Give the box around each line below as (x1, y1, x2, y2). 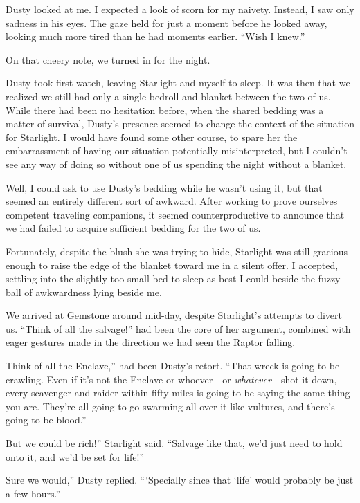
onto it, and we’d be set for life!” (6, 449, 145, 464)
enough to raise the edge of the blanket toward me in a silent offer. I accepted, (6, 257, 339, 272)
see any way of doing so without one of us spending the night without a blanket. (6, 156, 347, 171)
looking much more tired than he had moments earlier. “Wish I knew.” (6, 29, 305, 44)
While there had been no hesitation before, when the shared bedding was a (6, 102, 324, 117)
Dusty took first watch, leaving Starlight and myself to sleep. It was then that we (6, 75, 350, 90)
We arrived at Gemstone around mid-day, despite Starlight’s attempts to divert (6, 308, 342, 322)
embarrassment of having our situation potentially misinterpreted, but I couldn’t (6, 143, 348, 158)
